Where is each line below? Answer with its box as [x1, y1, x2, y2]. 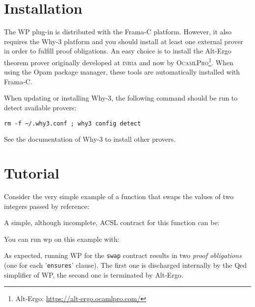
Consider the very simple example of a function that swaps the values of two [4, 191, 234, 201]
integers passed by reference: [4, 201, 89, 211]
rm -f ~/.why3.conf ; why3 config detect [4, 120, 141, 127]
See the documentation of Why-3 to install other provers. [4, 134, 176, 144]
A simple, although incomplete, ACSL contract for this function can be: [4, 217, 220, 228]
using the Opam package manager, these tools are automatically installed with [4, 67, 240, 77]
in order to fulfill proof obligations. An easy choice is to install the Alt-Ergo [4, 46, 231, 56]
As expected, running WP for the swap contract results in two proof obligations [4, 250, 242, 260]
